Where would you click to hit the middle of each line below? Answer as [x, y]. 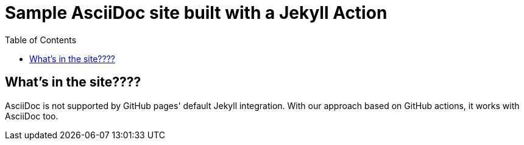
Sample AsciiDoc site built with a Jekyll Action [196, 13]
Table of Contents [41, 40]
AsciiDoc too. [32, 116]
